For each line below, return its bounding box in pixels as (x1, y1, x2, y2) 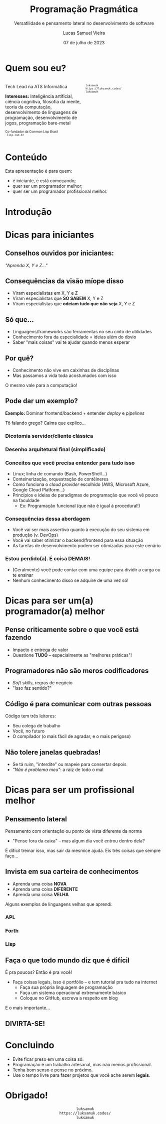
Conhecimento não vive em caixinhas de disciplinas (12, 367, 119, 373)
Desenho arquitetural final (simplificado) (5, 446, 106, 453)
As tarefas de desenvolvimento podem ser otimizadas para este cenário (12, 543, 161, 549)
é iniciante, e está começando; (12, 178, 76, 184)
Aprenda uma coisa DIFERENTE (12, 886, 78, 892)
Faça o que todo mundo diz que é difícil (5, 956, 130, 964)
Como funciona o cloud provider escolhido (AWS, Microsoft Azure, (12, 481, 150, 487)
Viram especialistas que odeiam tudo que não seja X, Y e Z (12, 301, 135, 307)
